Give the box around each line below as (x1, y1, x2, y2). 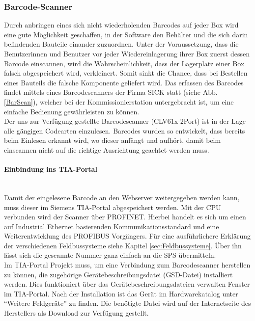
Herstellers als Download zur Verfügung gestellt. (4, 308, 149, 318)
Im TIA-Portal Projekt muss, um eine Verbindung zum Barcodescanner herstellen (4, 260, 251, 270)
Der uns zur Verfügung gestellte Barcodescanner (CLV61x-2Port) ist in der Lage (4, 116, 246, 126)
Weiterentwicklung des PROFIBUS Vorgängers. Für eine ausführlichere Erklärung (4, 231, 251, 241)
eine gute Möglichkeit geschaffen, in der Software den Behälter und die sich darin (4, 29, 248, 39)
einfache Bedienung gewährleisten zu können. (4, 106, 140, 116)
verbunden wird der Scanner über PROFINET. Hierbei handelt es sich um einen (4, 212, 246, 222)
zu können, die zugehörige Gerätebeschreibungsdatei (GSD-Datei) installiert (4, 269, 233, 279)
